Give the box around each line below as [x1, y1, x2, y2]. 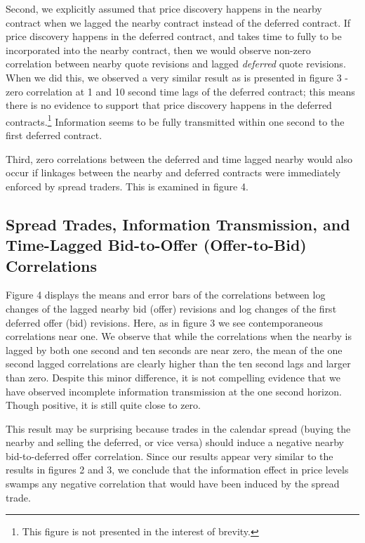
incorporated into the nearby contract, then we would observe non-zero [6, 42, 311, 57]
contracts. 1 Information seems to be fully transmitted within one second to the [6, 112, 345, 129]
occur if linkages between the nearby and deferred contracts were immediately [6, 165, 341, 180]
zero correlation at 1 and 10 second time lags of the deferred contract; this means [6, 84, 355, 98]
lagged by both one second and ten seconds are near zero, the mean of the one [6, 342, 343, 357]
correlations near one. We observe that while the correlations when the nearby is [6, 329, 352, 344]
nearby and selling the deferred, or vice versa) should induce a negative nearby [6, 435, 344, 450]
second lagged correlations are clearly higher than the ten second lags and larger [6, 356, 351, 371]
